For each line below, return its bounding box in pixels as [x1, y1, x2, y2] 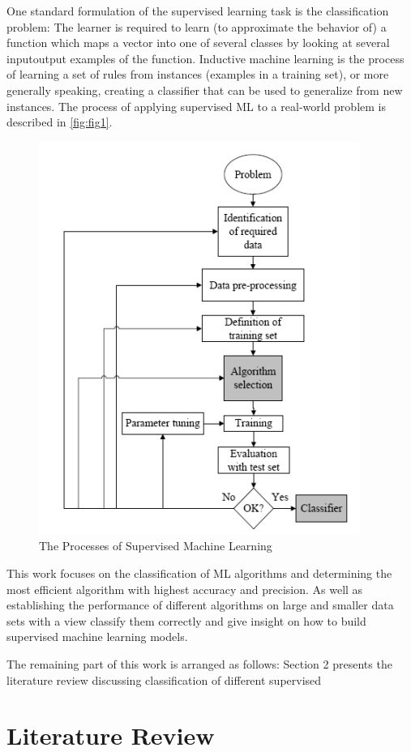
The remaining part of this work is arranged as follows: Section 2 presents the [6, 655, 392, 672]
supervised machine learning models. [6, 628, 188, 645]
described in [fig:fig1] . [6, 113, 113, 130]
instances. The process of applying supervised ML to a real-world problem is [6, 97, 386, 114]
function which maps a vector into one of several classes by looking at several [6, 34, 390, 51]
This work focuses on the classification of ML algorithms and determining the [6, 564, 392, 581]
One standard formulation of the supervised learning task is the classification [6, 2, 389, 19]
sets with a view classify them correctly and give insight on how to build [6, 612, 366, 629]
